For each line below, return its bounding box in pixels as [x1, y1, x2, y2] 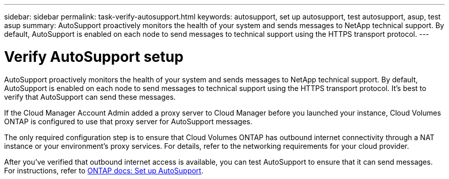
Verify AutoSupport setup [4, 48, 183, 65]
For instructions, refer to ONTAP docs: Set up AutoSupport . [4, 166, 203, 175]
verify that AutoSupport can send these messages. [4, 92, 176, 101]
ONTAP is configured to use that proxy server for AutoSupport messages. [4, 117, 253, 126]
